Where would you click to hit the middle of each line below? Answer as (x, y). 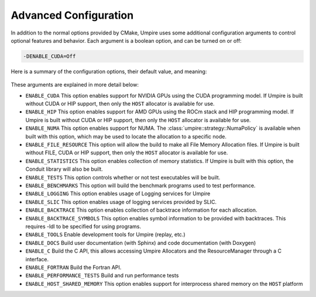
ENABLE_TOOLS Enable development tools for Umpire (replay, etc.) (105, 234)
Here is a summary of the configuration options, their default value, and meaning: (109, 71)
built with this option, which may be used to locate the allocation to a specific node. (126, 136)
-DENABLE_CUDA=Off (49, 56)
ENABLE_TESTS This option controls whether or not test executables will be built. (123, 177)
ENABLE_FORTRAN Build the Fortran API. (73, 267)
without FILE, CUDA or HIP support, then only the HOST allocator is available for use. (127, 153)
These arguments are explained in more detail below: (75, 85)
